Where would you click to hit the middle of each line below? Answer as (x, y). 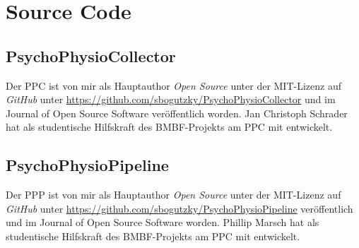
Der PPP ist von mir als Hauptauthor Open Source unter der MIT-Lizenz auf (173, 195)
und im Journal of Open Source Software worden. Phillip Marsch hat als (163, 222)
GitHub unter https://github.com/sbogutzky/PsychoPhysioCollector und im (171, 99)
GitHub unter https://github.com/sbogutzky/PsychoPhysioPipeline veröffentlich (179, 208)
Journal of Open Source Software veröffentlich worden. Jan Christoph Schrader (177, 113)
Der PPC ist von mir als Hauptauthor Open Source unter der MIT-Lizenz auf (173, 85)
